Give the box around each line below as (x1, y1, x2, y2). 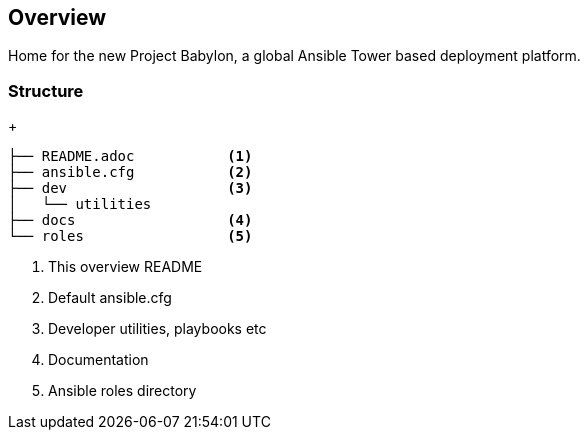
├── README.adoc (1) (8, 148, 253, 165)
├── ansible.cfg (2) (8, 164, 253, 181)
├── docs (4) (8, 212, 253, 229)
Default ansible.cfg (48, 289, 172, 307)
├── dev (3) (8, 180, 253, 197)
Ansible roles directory (48, 382, 197, 400)
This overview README (48, 258, 203, 276)
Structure (8, 80, 84, 101)
